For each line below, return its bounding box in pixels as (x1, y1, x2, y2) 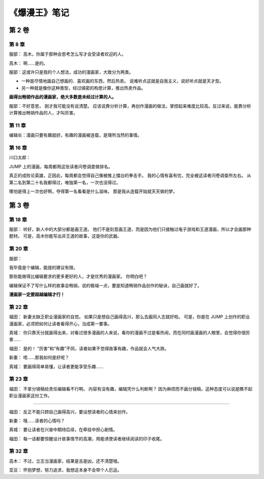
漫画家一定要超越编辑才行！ (9, 292, 65, 297)
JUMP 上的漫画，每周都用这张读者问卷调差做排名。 (9, 163, 112, 169)
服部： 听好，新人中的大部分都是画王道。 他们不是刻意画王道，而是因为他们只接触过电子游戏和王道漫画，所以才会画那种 (9, 227, 251, 232)
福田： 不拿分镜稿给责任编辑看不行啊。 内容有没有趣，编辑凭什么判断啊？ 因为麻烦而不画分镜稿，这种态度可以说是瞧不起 (9, 386, 253, 391)
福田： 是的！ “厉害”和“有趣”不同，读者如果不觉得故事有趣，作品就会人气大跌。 (9, 345, 169, 351)
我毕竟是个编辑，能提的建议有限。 (9, 264, 78, 270)
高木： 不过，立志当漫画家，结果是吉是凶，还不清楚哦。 (9, 458, 122, 464)
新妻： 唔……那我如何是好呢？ (9, 355, 69, 361)
